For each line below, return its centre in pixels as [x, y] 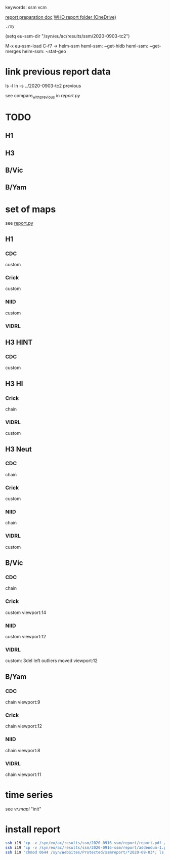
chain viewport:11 [23, 774]
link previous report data [58, 72]
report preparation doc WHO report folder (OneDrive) [61, 17]
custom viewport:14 [26, 612]
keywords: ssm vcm [26, 7]
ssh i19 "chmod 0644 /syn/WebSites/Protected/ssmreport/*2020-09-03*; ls [85, 852]
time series [29, 795]
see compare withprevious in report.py [43, 96]
